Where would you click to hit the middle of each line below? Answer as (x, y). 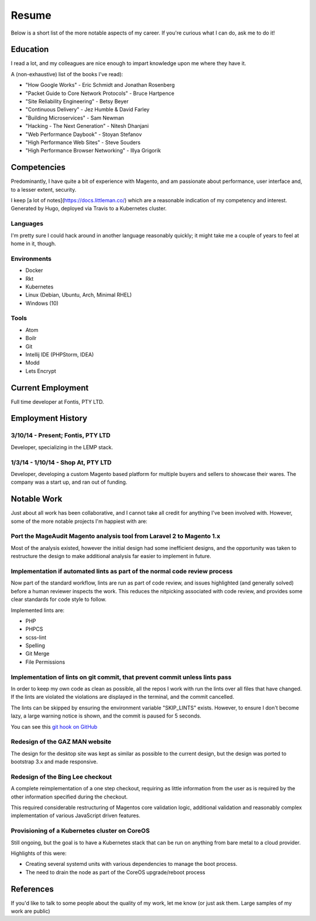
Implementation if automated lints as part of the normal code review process (122, 571)
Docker (34, 270)
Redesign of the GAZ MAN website (61, 742)
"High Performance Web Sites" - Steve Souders (83, 142)
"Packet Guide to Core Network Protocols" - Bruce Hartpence (100, 93)
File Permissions (45, 662)
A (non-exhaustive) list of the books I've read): (67, 74)
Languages (27, 224)
